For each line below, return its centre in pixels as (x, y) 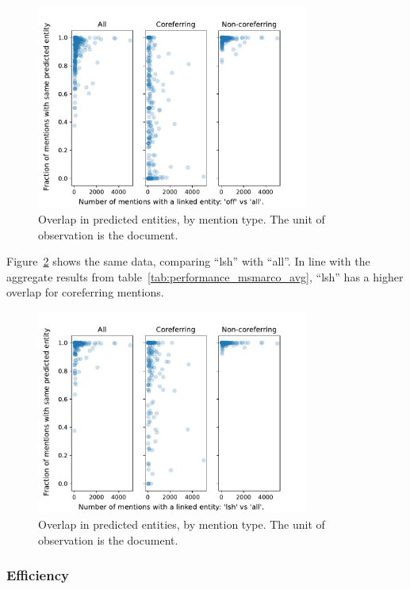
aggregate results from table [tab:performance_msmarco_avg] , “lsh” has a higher (205, 276)
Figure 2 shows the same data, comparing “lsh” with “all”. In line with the (188, 261)
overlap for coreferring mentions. (85, 292)
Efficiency (38, 575)
